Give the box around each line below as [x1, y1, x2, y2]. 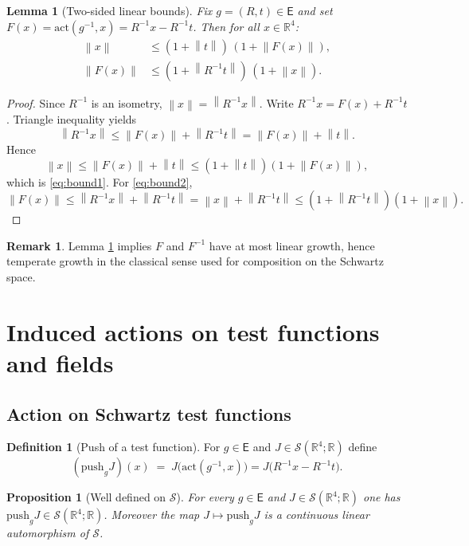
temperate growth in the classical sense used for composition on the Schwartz [6, 253, 384, 269]
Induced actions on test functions [6, 315, 380, 348]
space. [6, 269, 36, 285]
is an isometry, [91, 94, 162, 111]
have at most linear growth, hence [209, 237, 375, 253]
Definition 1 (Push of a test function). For [6, 438, 221, 455]
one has [362, 489, 401, 505]
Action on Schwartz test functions [6, 401, 291, 426]
